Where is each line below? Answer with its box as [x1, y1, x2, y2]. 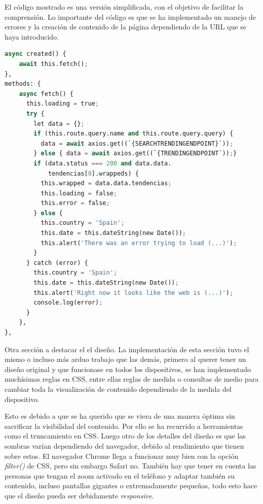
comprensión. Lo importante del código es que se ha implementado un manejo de [5, 11, 256, 22]
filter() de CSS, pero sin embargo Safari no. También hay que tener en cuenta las [5, 460, 256, 471]
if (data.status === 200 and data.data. [33, 159, 172, 167]
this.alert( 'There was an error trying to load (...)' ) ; [41, 239, 237, 247]
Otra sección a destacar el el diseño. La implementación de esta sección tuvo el [5, 344, 249, 354]
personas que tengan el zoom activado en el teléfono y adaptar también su [5, 470, 235, 481]
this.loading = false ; [41, 189, 117, 197]
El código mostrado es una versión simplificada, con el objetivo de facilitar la [5, 2, 244, 12]
